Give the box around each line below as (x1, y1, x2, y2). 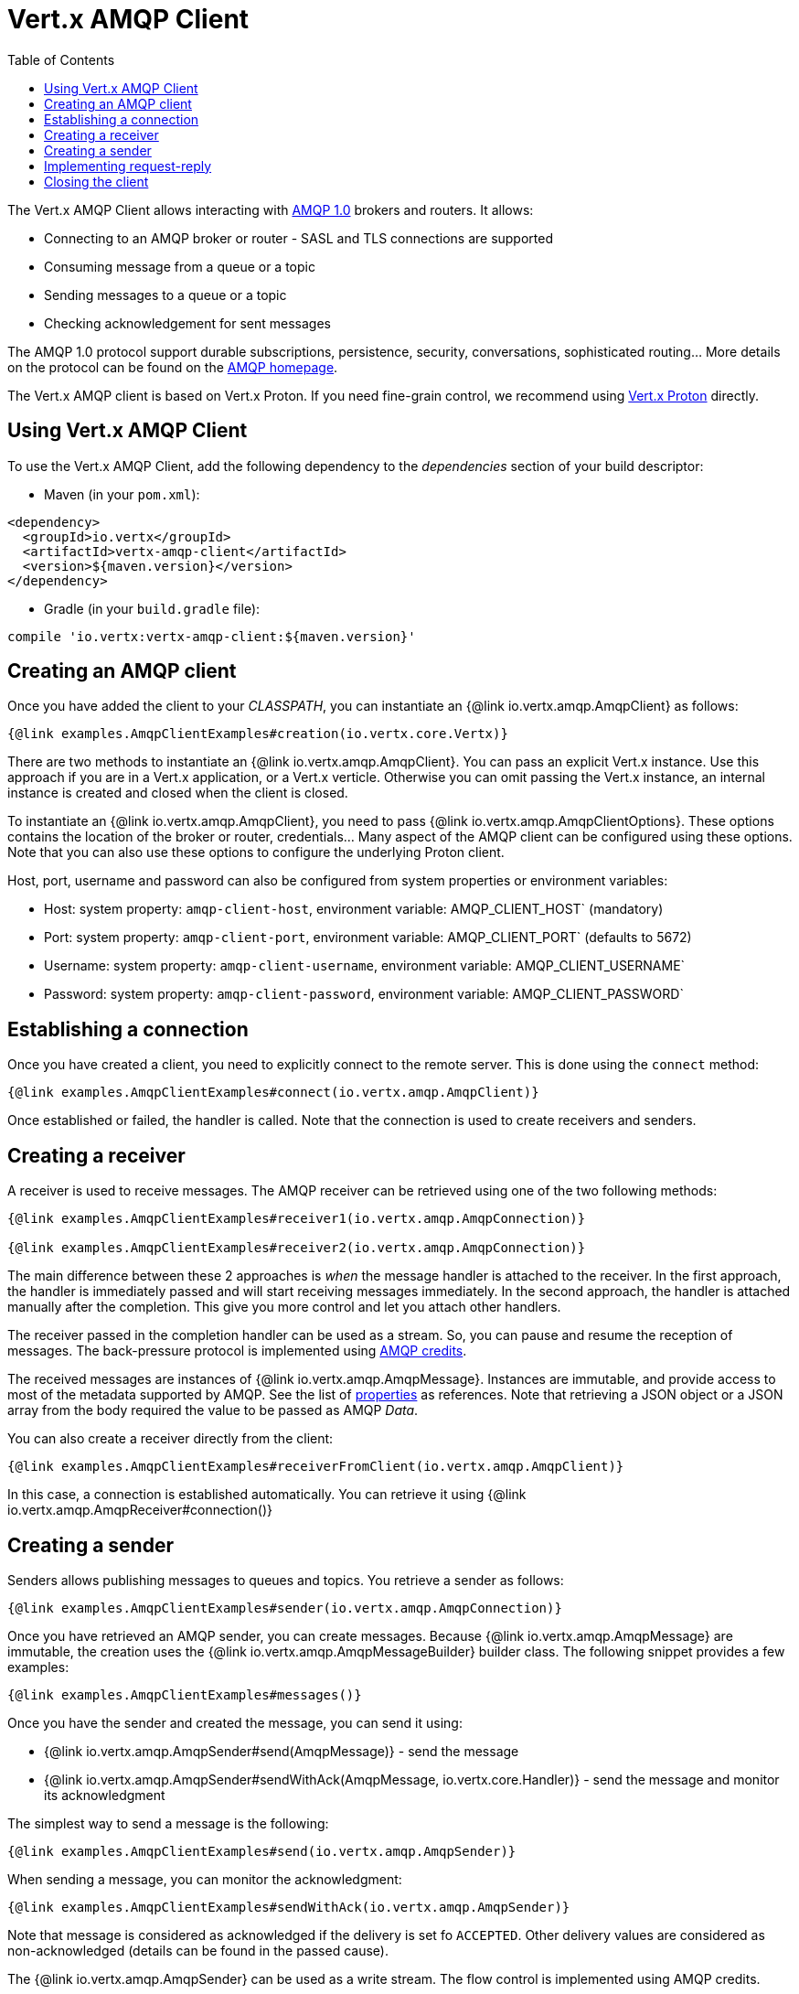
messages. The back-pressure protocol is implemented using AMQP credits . (7, 1343, 467, 1359)
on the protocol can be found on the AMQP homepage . (7, 359, 338, 375)
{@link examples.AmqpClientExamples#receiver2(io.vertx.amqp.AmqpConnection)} (7, 1240, 586, 1256)
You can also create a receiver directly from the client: (7, 1431, 334, 1447)
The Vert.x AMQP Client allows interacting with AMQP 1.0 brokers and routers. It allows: (7, 201, 534, 218)
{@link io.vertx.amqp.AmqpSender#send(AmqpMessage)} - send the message (44, 1742, 519, 1759)
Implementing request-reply (44, 157, 212, 174)
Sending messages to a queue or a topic (44, 286, 287, 303)
